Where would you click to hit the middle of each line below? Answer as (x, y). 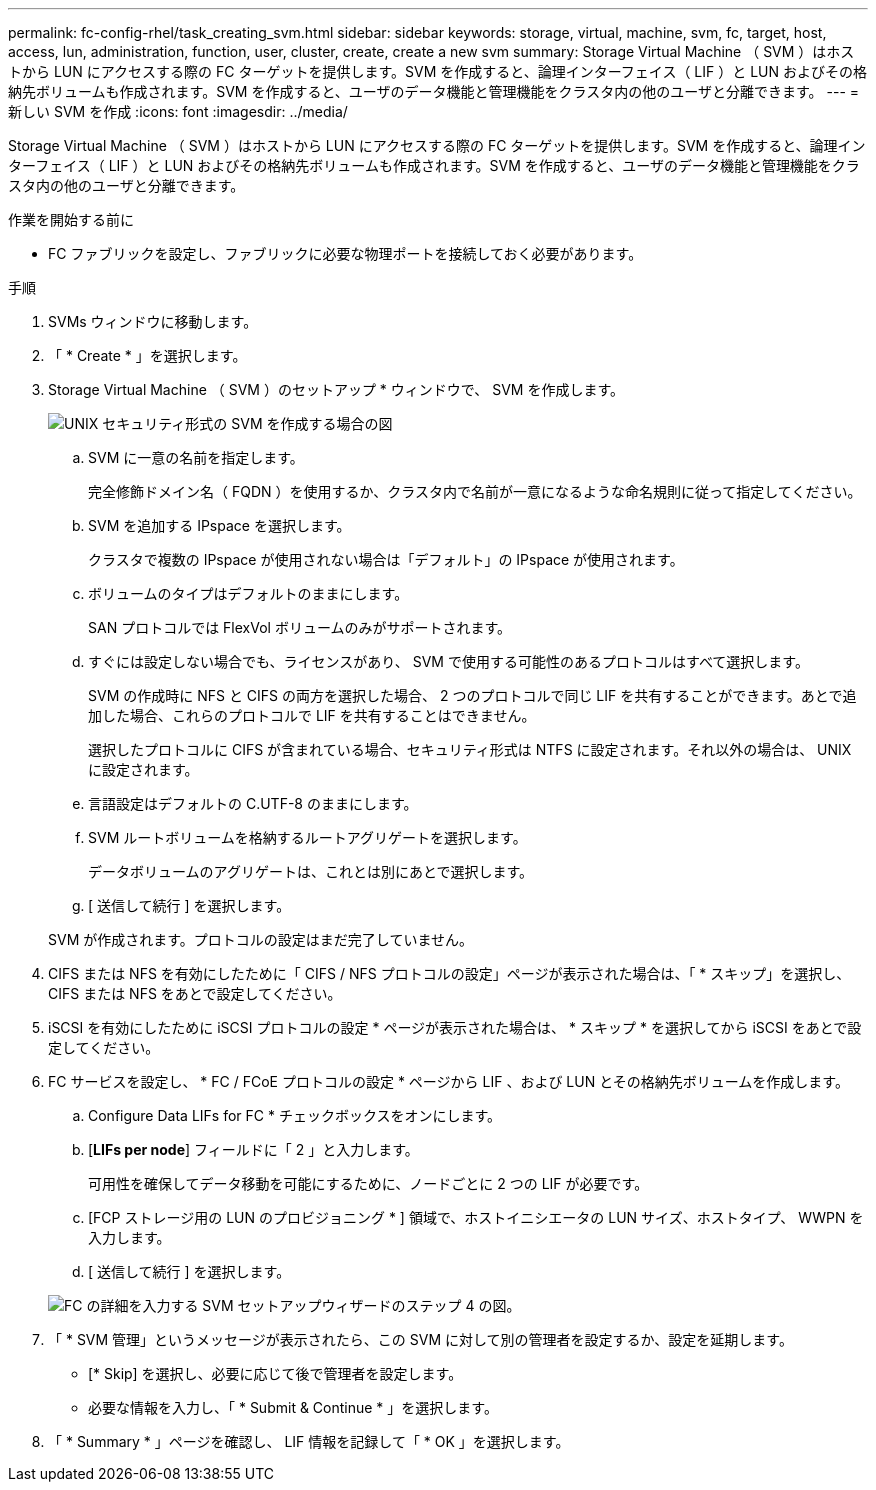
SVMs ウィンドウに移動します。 (153, 321)
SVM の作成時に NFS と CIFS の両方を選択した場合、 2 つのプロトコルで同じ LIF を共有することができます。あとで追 (472, 695)
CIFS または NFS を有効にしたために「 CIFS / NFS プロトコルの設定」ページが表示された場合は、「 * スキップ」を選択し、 (449, 973)
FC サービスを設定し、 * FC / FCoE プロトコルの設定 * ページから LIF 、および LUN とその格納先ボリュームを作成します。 (448, 1081)
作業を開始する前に (71, 219)
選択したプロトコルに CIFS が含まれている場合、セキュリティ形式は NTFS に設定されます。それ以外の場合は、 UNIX (470, 749)
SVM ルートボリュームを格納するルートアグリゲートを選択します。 (307, 837)
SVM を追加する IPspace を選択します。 (219, 525)
